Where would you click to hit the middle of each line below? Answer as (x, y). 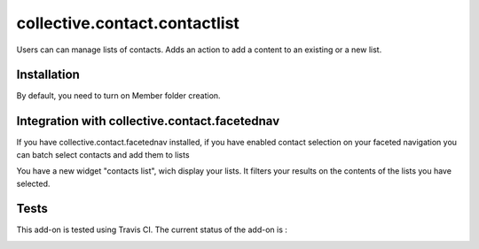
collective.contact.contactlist (128, 23)
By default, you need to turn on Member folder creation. (118, 96)
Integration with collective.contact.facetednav (148, 121)
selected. (33, 183)
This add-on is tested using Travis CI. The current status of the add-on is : (152, 230)
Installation (48, 75)
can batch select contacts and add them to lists (103, 154)
